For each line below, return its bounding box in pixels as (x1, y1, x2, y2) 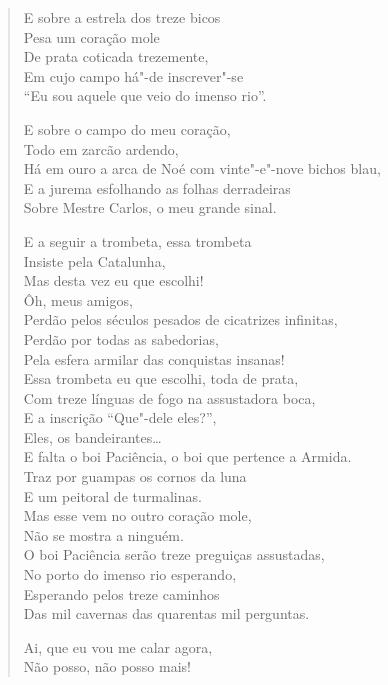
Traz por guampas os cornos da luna (23, 466, 247, 487)
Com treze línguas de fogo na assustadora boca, (23, 387, 316, 408)
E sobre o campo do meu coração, (23, 118, 231, 139)
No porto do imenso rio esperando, (23, 564, 237, 585)
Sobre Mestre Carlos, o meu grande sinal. (23, 197, 277, 218)
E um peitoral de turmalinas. (23, 485, 202, 506)
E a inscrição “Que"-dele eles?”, (23, 407, 217, 428)
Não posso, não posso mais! (23, 656, 191, 677)
